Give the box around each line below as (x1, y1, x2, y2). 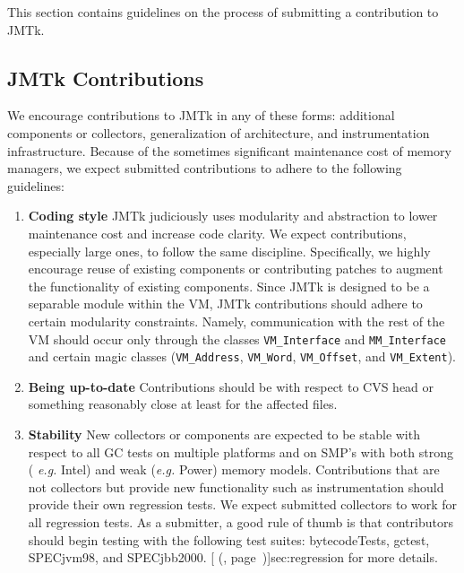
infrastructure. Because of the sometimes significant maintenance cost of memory (7, 141, 451, 160)
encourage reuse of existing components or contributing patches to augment (28, 259, 443, 278)
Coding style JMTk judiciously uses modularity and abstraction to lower (28, 206, 438, 225)
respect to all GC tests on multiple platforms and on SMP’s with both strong (28, 442, 453, 461)
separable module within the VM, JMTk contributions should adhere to (28, 294, 423, 313)
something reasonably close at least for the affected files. (28, 395, 338, 413)
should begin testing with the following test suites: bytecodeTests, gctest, (28, 530, 430, 549)
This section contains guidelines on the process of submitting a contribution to (7, 3, 439, 21)
